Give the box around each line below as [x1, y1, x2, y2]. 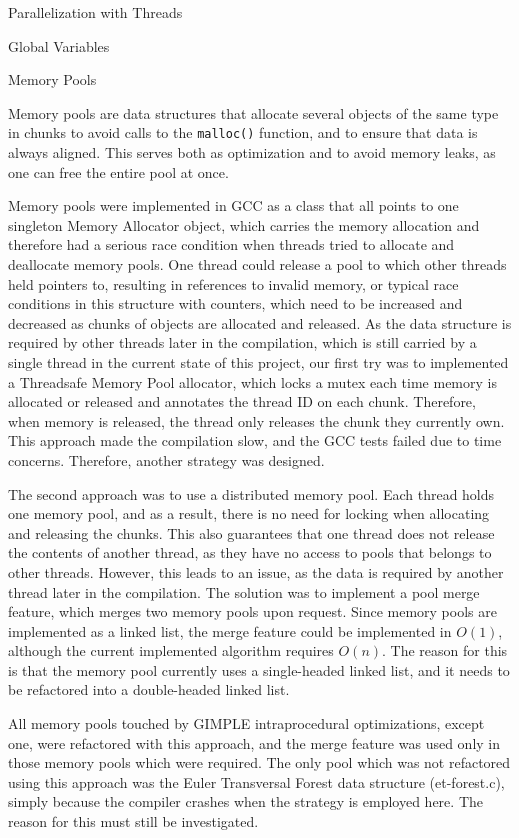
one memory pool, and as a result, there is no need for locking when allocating [8, 503, 490, 524]
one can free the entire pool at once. [8, 161, 229, 182]
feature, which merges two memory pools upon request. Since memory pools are [8, 601, 497, 622]
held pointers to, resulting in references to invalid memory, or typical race [8, 273, 459, 294]
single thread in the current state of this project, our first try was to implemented [8, 351, 509, 372]
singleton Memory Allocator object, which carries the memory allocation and [8, 214, 480, 235]
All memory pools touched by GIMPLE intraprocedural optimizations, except [8, 713, 485, 734]
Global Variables [8, 35, 110, 56]
